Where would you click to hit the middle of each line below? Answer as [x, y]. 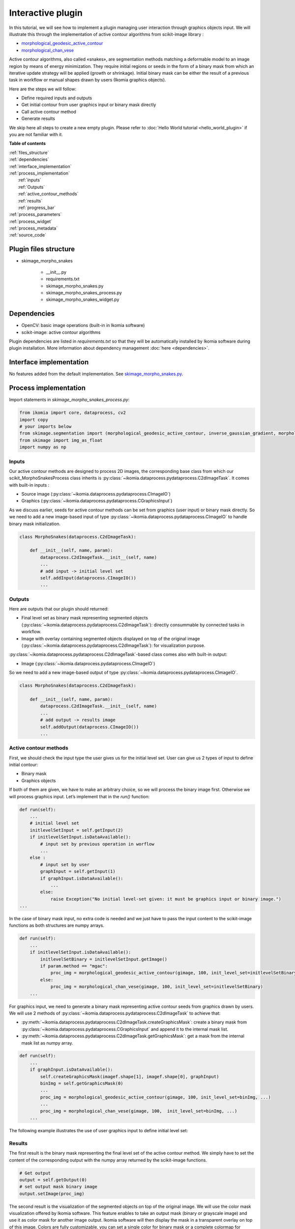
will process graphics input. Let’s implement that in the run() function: [79, 796]
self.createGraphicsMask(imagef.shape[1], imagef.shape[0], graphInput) [130, 1076]
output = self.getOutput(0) [53, 1180]
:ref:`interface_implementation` [40, 166]
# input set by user [65, 864]
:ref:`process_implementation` [39, 173]
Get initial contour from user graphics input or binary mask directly [89, 105]
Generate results [38, 118]
